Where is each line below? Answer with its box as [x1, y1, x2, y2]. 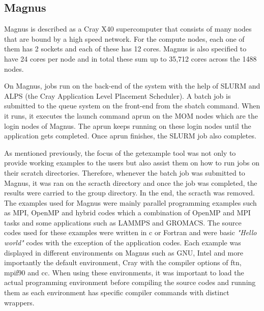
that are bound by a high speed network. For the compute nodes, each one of [4, 33, 245, 44]
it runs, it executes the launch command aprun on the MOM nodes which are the [4, 110, 258, 121]
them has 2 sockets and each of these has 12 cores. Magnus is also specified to [4, 43, 247, 54]
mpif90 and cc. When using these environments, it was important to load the [4, 267, 244, 277]
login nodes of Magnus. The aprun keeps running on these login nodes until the [4, 120, 251, 131]
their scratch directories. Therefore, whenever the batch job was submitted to [4, 167, 245, 178]
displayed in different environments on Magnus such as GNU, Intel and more [4, 247, 243, 258]
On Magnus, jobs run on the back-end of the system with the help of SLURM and [4, 80, 260, 91]
